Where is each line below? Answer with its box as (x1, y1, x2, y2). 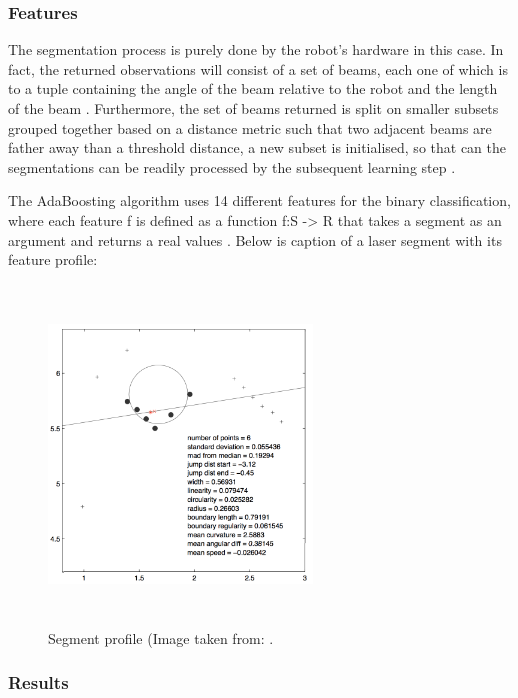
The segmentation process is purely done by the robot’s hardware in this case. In (8, 39, 504, 60)
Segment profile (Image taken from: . (48, 627, 274, 648)
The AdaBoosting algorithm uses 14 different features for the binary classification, (8, 190, 511, 211)
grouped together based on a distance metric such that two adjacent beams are (8, 117, 492, 138)
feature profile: (8, 249, 98, 270)
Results (8, 670, 69, 695)
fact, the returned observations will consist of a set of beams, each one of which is (8, 58, 508, 79)
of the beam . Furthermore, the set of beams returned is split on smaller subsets (8, 98, 499, 118)
